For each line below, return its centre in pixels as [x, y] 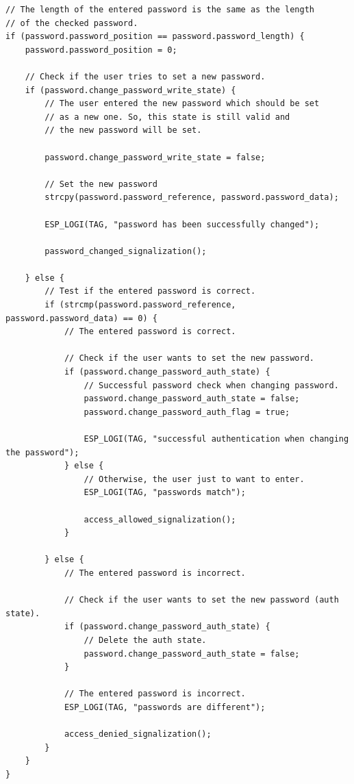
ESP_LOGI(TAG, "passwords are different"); [165, 707]
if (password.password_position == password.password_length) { [155, 37]
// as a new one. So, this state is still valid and [167, 117]
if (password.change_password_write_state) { [130, 90]
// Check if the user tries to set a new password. [145, 76]
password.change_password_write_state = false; [155, 157]
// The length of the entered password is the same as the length [160, 10]
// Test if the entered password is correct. [150, 291]
